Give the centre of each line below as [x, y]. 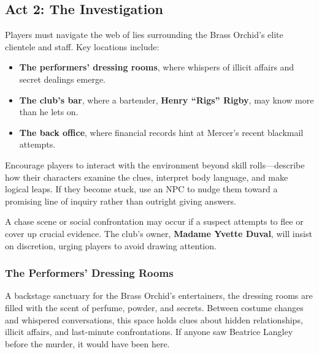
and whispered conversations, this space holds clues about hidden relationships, [154, 319]
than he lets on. [49, 112]
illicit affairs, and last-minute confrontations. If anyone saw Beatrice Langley [149, 332]
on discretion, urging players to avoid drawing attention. [111, 245]
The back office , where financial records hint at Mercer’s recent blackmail [161, 132]
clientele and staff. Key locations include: [82, 46]
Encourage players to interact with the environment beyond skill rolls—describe [155, 164]
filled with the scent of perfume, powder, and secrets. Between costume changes [154, 307]
